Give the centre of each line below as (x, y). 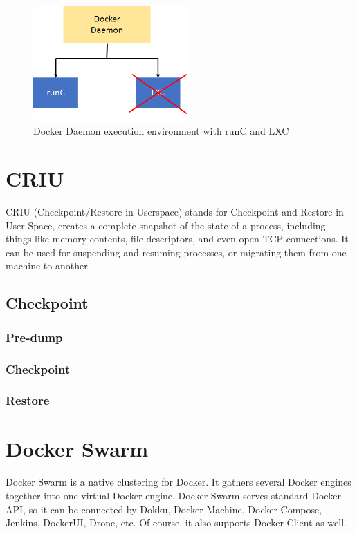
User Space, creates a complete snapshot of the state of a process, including (166, 225)
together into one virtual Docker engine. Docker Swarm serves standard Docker (173, 496)
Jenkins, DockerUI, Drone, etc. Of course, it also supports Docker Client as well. (176, 523)
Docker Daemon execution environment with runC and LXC (161, 131)
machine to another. (48, 266)
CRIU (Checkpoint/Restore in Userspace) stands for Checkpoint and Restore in (175, 212)
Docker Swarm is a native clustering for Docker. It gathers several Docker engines (178, 482)
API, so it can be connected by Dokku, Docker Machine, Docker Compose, (164, 509)
